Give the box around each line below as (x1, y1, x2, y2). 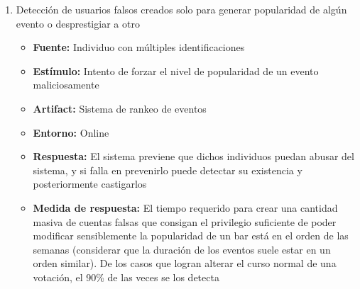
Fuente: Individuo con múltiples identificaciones (33, 40, 245, 55)
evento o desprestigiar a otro (16, 16, 140, 30)
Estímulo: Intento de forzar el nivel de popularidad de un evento (33, 63, 319, 78)
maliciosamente (33, 77, 99, 92)
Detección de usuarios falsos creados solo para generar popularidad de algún (16, 2, 347, 16)
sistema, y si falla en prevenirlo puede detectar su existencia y (33, 162, 302, 177)
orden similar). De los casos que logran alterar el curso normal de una (33, 256, 337, 271)
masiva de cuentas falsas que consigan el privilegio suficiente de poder (33, 214, 337, 229)
